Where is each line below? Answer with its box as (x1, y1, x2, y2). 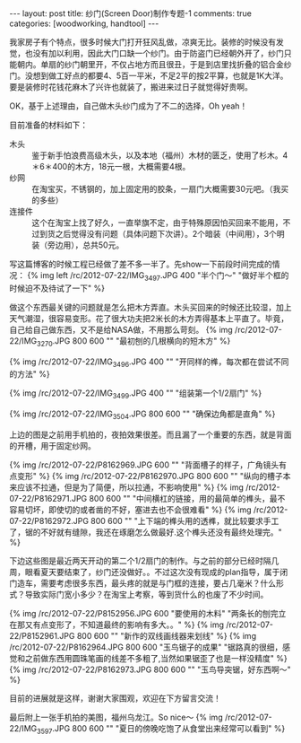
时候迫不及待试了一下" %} (9, 283, 106, 293)
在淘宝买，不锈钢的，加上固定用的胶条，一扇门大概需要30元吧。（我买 (31, 184, 289, 194)
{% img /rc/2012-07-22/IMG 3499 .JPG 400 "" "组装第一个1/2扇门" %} (9, 388, 262, 401)
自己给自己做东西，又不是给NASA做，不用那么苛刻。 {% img (9, 324, 233, 335)
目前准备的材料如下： (9, 119, 88, 130)
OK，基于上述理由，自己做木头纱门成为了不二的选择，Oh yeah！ (9, 101, 248, 111)
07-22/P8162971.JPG (9, 493, 88, 503)
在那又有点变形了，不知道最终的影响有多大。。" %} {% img (9, 619, 225, 630)
